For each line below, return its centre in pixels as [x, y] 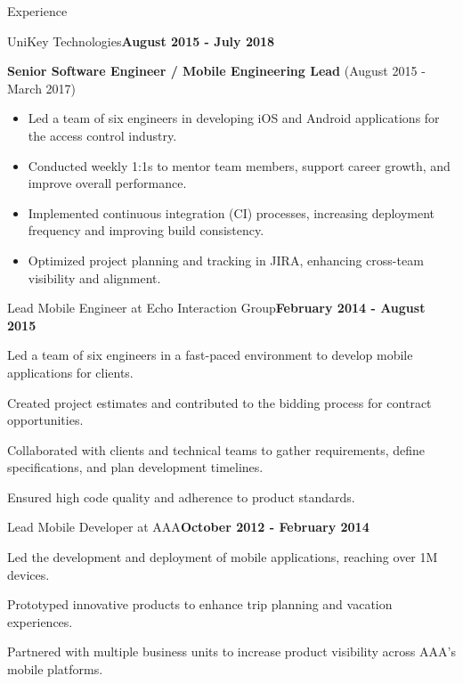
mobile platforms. [55, 669]
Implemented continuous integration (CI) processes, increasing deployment [231, 212]
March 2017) [42, 88]
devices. [28, 574]
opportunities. [45, 420]
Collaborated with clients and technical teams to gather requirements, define [216, 449]
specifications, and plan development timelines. [135, 467]
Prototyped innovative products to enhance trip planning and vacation [200, 604]
